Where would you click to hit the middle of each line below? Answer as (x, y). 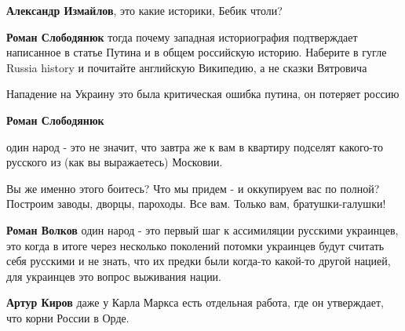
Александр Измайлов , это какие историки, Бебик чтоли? (144, 10)
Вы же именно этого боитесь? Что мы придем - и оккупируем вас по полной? (193, 188)
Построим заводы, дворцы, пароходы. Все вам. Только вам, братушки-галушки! (196, 204)
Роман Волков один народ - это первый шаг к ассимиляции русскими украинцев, (202, 229)
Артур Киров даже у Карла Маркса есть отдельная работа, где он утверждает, (195, 302)
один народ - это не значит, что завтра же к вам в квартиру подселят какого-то (195, 146)
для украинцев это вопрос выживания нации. (114, 276)
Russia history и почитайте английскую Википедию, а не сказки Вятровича (187, 67)
